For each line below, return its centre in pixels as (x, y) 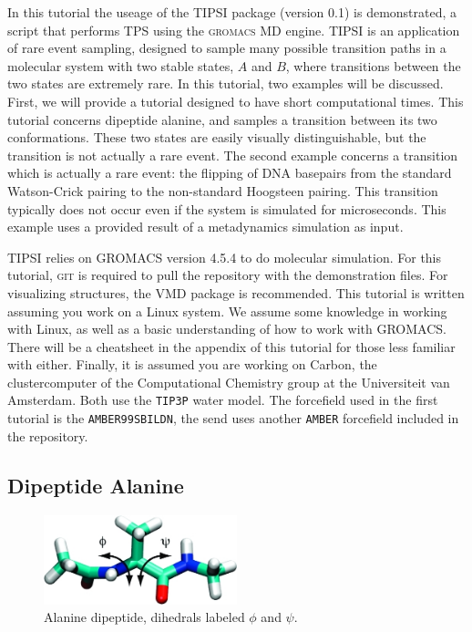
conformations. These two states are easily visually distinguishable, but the (217, 137)
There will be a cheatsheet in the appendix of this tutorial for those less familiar (231, 346)
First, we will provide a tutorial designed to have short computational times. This (236, 101)
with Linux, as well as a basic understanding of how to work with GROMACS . (227, 329)
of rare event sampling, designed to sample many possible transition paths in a (227, 48)
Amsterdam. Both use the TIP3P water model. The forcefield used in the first (223, 400)
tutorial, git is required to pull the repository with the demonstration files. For (228, 275)
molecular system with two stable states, (121, 65)
